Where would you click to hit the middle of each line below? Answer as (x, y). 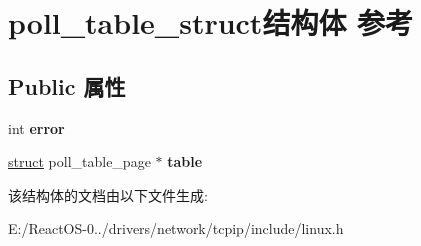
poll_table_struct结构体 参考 (211, 22)
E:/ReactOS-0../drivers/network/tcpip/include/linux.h (176, 228)
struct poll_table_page (79, 161)
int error (36, 127)
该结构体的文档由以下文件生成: (108, 194)
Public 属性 (67, 85)
